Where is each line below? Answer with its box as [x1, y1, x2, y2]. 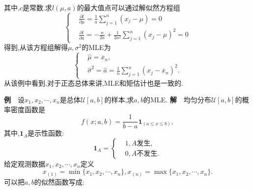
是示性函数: [28, 128, 64, 138]
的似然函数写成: [34, 176, 84, 187]
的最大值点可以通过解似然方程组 [77, 2, 180, 12]
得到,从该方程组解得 [4, 42, 68, 52]
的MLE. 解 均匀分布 [143, 94, 211, 104]
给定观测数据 [4, 158, 45, 168]
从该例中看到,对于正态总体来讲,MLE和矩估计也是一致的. [4, 78, 183, 88]
